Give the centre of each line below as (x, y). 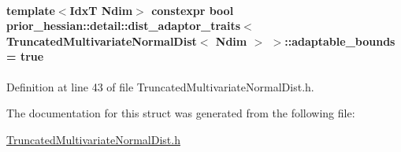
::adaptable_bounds (340, 41)
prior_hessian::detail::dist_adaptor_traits (124, 26)
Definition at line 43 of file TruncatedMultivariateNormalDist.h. (160, 86)
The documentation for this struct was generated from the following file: (181, 113)
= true (25, 56)
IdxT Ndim (101, 10)
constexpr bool (193, 10)
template (31, 10)
